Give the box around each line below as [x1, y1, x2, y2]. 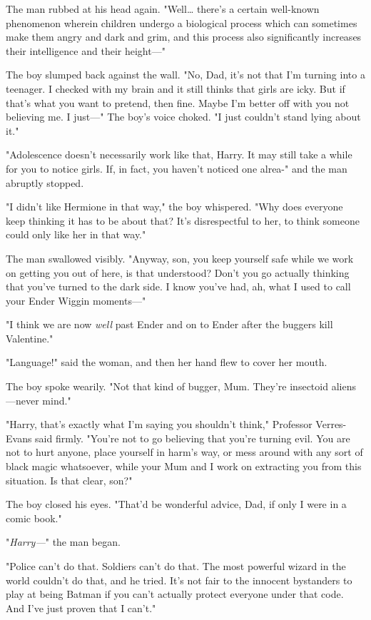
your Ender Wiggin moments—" [6, 293, 146, 308]
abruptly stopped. [6, 175, 84, 190]
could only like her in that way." [6, 227, 146, 242]
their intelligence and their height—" [6, 43, 166, 58]
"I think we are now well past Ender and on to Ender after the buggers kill [6, 317, 333, 332]
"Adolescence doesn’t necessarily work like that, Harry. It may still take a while [6, 147, 352, 162]
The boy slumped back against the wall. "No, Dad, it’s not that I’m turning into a [6, 67, 365, 82]
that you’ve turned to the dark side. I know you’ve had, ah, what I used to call [6, 279, 351, 294]
